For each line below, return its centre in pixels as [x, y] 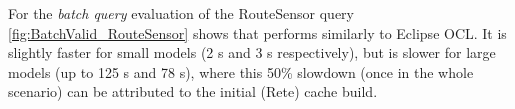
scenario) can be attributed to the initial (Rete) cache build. [193, 91]
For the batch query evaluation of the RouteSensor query [181, 13]
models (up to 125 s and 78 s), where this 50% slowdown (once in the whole [241, 71]
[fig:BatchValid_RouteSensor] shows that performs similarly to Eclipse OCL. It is [257, 32]
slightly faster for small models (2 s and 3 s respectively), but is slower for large [252, 52]
